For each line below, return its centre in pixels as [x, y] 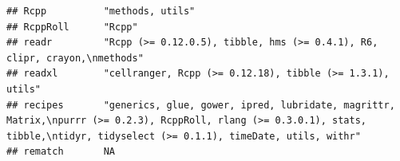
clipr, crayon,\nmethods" [75, 58]
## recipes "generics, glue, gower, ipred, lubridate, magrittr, [201, 105]
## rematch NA [61, 152]
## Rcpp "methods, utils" [101, 11]
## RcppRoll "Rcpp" [72, 27]
